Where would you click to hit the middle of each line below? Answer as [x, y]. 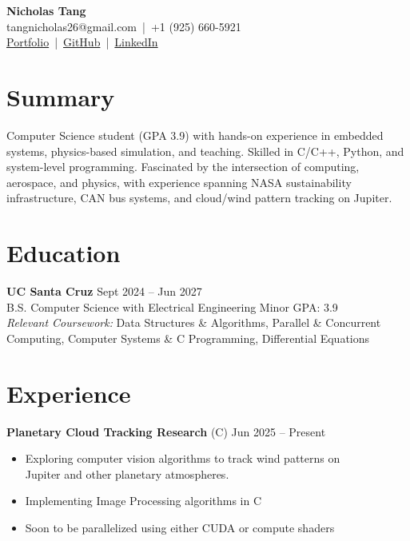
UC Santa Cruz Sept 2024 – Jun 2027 [104, 291]
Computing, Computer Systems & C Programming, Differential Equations [188, 338]
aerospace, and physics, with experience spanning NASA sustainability [179, 182]
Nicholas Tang [46, 10]
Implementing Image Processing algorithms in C [143, 501]
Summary [61, 96]
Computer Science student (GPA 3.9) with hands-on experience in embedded [195, 135]
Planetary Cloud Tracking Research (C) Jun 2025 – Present [166, 431]
